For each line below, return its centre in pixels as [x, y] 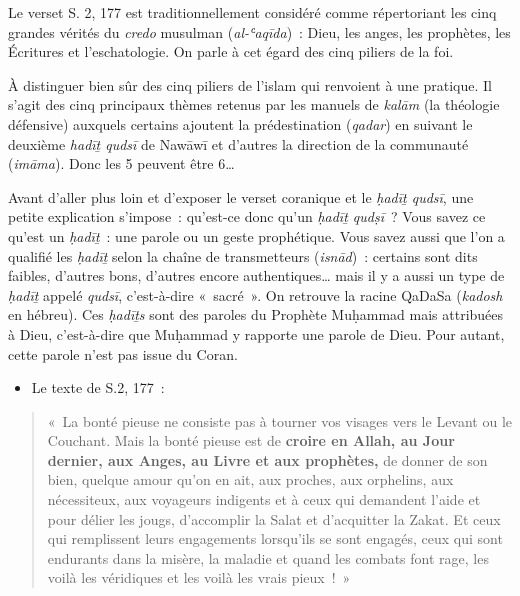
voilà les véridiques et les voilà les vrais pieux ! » [199, 577]
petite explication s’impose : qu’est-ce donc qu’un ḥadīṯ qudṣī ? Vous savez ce [247, 216]
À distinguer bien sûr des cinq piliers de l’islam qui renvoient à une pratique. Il [250, 84]
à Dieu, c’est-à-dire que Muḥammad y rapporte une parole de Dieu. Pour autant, [256, 333]
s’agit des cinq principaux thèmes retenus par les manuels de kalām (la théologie [254, 104]
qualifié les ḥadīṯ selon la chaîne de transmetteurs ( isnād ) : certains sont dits [243, 255]
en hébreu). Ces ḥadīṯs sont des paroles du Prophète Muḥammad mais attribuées [256, 314]
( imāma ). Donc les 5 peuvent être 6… [121, 163]
